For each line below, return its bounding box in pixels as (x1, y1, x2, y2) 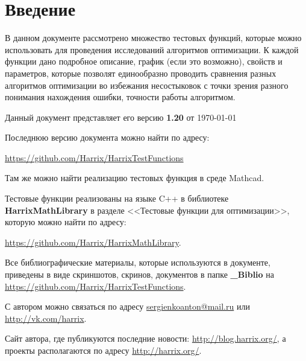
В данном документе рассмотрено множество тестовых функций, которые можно (5, 31, 302, 44)
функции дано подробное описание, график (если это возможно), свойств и (5, 55, 283, 68)
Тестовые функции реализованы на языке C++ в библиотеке (5, 192, 229, 205)
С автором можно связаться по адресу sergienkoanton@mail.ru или (5, 300, 250, 313)
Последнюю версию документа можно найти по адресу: (5, 131, 210, 144)
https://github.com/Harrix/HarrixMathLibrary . (5, 235, 181, 248)
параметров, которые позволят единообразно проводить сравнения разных (5, 66, 276, 79)
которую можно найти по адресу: (5, 216, 126, 228)
